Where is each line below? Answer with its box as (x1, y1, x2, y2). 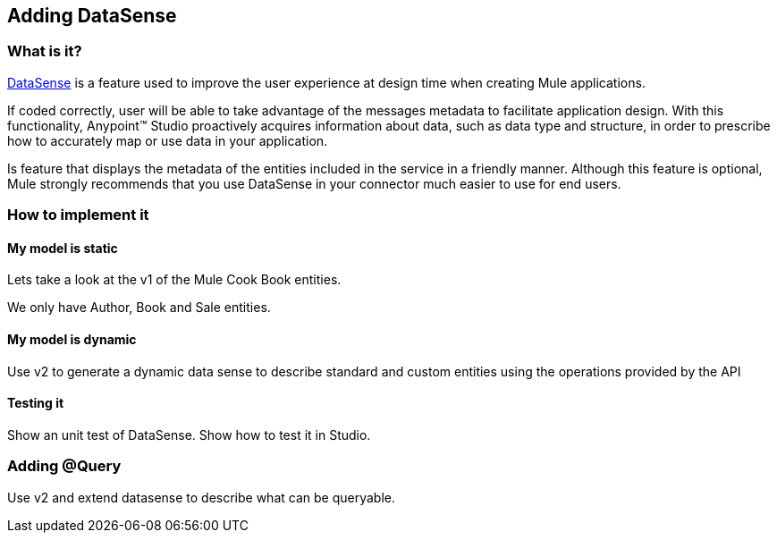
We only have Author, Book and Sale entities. (7, 300, 271, 316)
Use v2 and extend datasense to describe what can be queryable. (7, 489, 395, 505)
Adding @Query (7, 457, 122, 476)
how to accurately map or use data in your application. (7, 132, 328, 148)
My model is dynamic (7, 332, 137, 347)
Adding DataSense (7, 4, 177, 27)
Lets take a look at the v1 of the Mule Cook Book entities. (7, 272, 342, 288)
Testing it (7, 395, 64, 411)
